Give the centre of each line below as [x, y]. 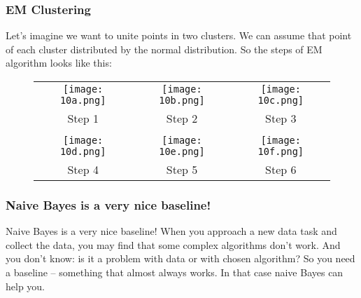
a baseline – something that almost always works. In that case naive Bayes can [175, 272]
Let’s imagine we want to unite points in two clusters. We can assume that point [179, 35]
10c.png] [281, 100]
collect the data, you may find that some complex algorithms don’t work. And [173, 244]
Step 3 [281, 118]
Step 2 [182, 118]
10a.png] [83, 100]
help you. [26, 286]
